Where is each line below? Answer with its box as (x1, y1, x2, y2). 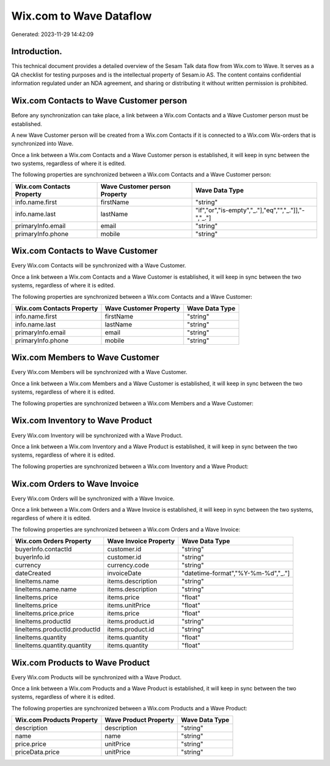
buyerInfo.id (15, 553, 50, 562)
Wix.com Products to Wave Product (11, 657, 150, 668)
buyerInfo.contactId (15, 545, 72, 553)
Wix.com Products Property (15, 716, 98, 724)
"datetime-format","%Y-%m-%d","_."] (181, 569, 290, 578)
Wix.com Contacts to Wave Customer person (11, 95, 188, 106)
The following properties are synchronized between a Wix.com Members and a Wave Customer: (11, 399, 254, 407)
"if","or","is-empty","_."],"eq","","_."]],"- (195, 205, 305, 214)
